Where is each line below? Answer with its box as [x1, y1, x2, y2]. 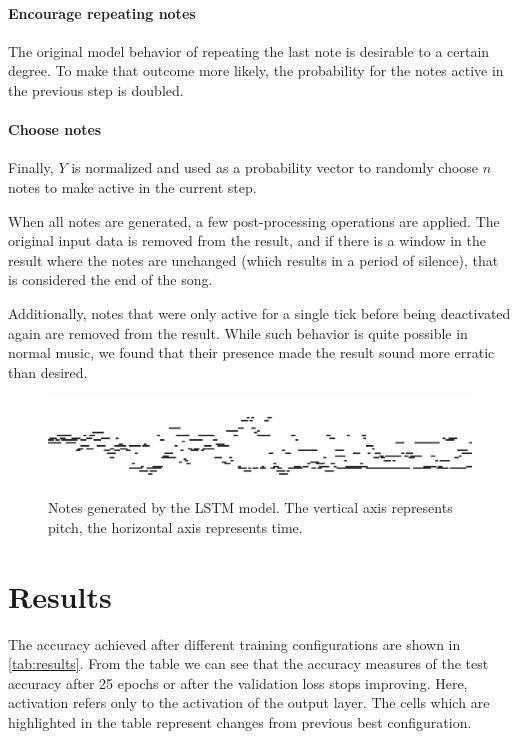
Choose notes [8, 119, 102, 140]
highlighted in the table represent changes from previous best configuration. [8, 711, 472, 732]
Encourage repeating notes [8, 2, 196, 23]
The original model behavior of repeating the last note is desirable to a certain [8, 40, 490, 61]
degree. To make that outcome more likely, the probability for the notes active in [8, 60, 504, 81]
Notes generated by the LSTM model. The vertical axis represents [48, 497, 453, 518]
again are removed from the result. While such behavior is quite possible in [8, 322, 468, 343]
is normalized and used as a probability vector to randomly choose [71, 157, 479, 178]
